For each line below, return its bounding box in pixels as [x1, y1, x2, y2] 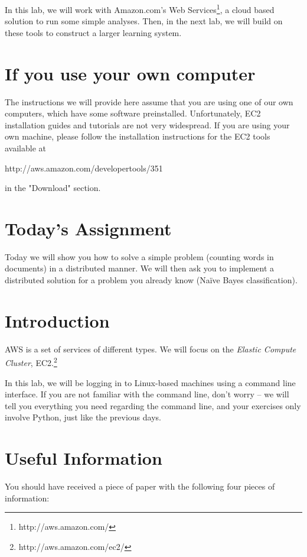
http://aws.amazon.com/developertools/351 [5, 161, 163, 174]
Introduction [5, 308, 110, 332]
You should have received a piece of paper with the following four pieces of [5, 480, 275, 493]
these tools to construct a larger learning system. [5, 26, 182, 38]
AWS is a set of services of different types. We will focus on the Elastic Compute [5, 342, 296, 355]
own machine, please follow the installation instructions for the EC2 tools [5, 130, 270, 143]
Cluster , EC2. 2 [5, 355, 57, 368]
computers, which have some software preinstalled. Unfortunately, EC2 [5, 107, 261, 119]
